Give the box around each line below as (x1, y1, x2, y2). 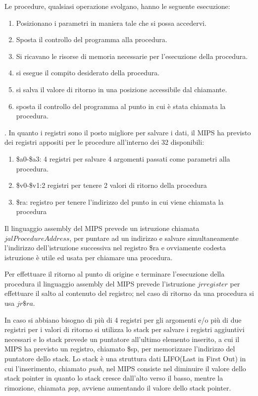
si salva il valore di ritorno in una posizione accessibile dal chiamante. (16, 84, 227, 94)
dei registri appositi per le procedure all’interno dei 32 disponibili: (4, 137, 205, 147)
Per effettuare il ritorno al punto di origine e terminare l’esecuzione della (4, 269, 225, 279)
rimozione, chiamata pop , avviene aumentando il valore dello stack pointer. (4, 382, 231, 393)
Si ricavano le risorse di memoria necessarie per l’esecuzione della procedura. (16, 51, 248, 61)
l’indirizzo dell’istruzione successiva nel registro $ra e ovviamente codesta (4, 242, 226, 253)
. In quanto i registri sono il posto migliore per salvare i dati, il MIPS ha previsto (4, 127, 251, 137)
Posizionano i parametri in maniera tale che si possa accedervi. (16, 17, 206, 28)
